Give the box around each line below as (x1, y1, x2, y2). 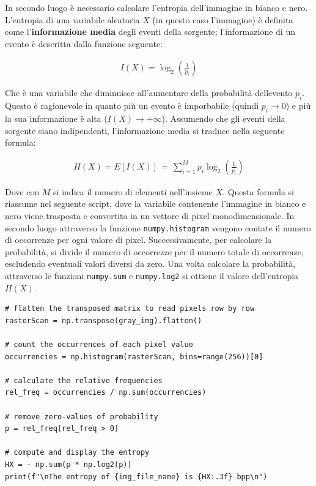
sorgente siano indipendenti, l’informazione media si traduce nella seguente (5, 124, 285, 136)
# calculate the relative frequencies (5, 376, 163, 385)
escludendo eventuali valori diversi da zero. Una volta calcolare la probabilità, (5, 257, 296, 270)
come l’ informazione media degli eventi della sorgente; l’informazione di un (5, 25, 295, 38)
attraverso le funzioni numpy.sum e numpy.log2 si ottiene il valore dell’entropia (5, 269, 299, 282)
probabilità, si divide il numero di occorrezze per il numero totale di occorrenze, (5, 245, 304, 258)
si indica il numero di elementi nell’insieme (53, 185, 213, 198)
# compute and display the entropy (5, 448, 150, 457)
